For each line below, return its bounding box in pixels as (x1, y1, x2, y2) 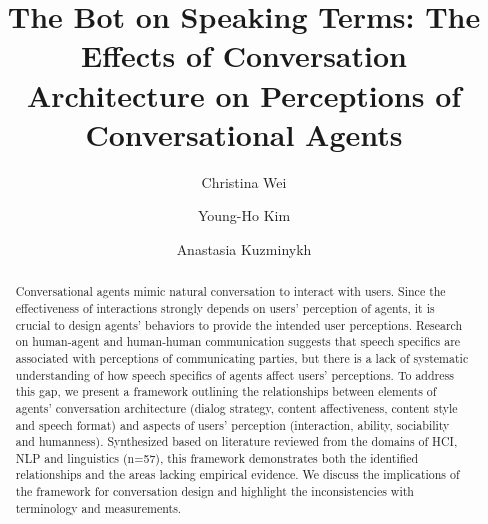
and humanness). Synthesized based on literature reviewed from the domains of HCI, (15, 433, 458, 450)
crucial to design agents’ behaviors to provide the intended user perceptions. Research (15, 316, 463, 333)
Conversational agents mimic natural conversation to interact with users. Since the (15, 283, 446, 300)
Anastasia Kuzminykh (176, 238, 312, 259)
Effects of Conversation (81, 35, 407, 76)
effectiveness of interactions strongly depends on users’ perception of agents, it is (15, 299, 435, 316)
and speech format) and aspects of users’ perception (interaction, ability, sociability (15, 416, 450, 433)
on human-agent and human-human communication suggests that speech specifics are (15, 333, 461, 350)
